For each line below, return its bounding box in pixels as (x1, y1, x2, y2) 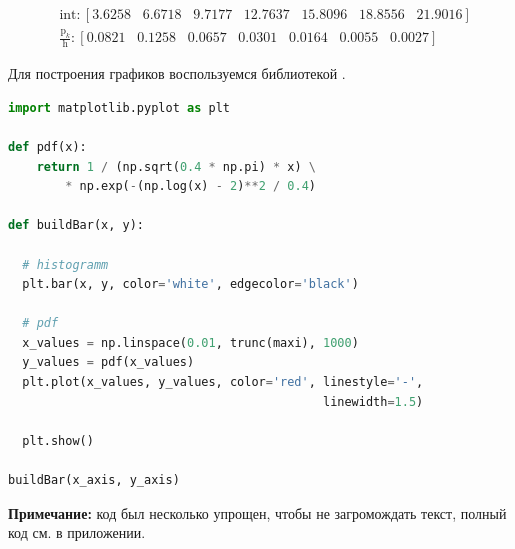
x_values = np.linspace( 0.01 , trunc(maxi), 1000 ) (22, 335, 359, 350)
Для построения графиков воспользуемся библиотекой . (8, 63, 346, 84)
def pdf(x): (8, 139, 87, 154)
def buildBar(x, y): (8, 218, 145, 233)
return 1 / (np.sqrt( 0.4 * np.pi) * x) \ (36, 159, 316, 174)
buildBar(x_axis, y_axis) (8, 473, 180, 488)
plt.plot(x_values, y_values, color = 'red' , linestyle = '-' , (22, 375, 424, 390)
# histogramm (22, 257, 109, 272)
